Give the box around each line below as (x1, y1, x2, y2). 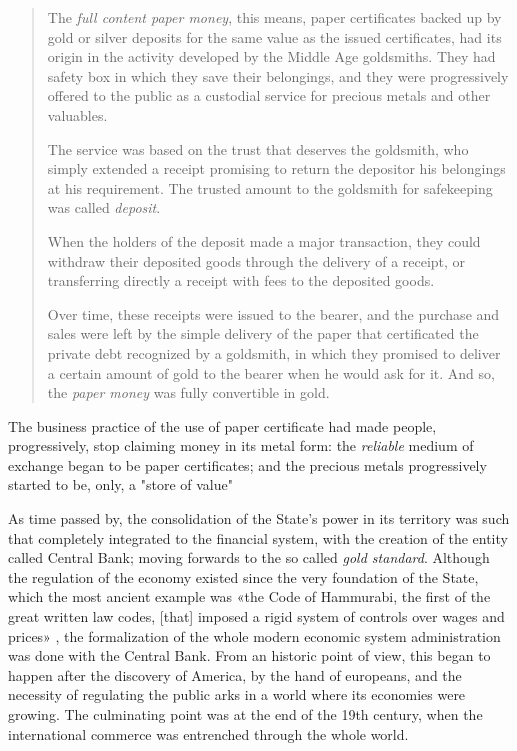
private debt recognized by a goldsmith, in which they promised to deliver (47, 342, 501, 363)
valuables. (47, 104, 108, 125)
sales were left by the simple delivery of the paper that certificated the (47, 323, 479, 344)
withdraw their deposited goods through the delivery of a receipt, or (47, 250, 466, 271)
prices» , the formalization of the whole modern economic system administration (8, 625, 501, 646)
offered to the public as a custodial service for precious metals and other (47, 85, 491, 106)
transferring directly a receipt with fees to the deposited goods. (47, 270, 435, 291)
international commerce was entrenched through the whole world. (8, 723, 409, 744)
